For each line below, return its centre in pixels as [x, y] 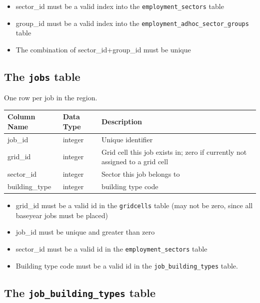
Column [21, 117]
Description [121, 122]
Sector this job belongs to [140, 174]
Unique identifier [127, 139]
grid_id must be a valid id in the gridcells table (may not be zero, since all [134, 205]
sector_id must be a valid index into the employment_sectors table [120, 6]
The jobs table [42, 76]
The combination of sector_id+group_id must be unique [103, 49]
